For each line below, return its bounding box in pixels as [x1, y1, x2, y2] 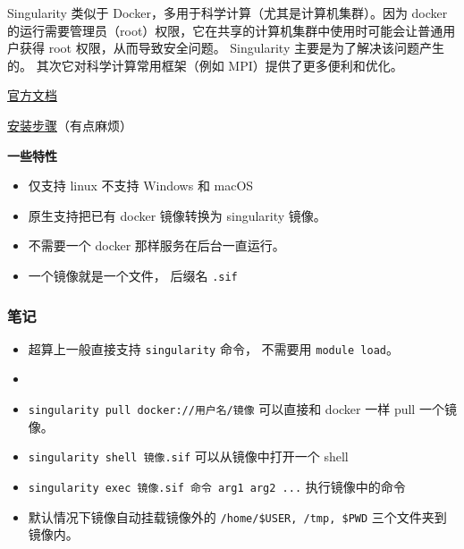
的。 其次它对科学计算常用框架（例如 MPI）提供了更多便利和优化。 [7, 55, 403, 74]
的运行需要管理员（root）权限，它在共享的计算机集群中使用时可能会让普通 [7, 21, 443, 39]
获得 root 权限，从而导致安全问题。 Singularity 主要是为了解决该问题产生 [19, 38, 444, 57]
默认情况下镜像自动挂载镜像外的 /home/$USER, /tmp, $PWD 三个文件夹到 [28, 507, 447, 526]
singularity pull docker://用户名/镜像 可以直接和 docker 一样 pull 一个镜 [28, 400, 457, 418]
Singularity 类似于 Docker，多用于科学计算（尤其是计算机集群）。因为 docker [7, 4, 448, 21]
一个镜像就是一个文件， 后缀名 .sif [28, 266, 238, 284]
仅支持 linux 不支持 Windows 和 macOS [28, 176, 254, 195]
